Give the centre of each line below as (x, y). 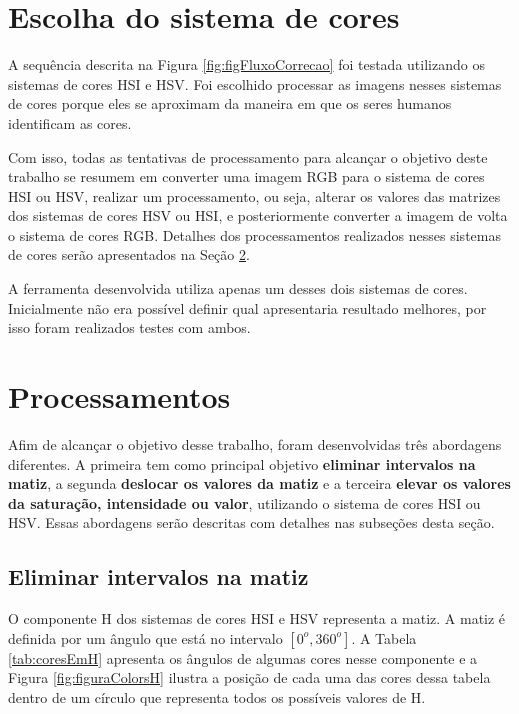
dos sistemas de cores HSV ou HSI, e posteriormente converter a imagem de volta (258, 215)
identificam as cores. (70, 122)
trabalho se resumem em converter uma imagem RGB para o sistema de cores (246, 176)
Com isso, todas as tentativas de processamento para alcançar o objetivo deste (248, 156)
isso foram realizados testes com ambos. (129, 327)
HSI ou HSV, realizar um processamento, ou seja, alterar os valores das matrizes (254, 195)
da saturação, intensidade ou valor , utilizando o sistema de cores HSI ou (244, 502)
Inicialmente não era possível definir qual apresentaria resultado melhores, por (247, 307)
